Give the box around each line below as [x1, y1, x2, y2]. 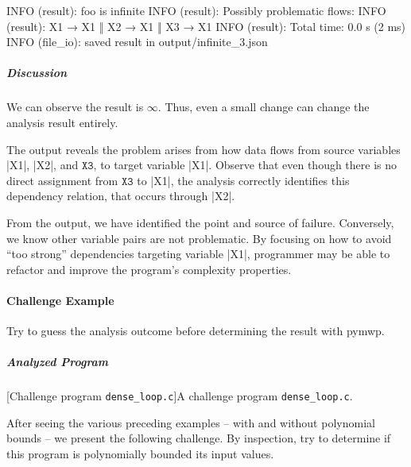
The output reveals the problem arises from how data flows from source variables [6, 141, 401, 157]
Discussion [6, 64, 68, 81]
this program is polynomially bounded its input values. [6, 446, 274, 462]
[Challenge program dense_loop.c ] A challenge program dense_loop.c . [6, 388, 353, 404]
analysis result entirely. [6, 114, 118, 130]
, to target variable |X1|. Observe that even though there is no [93, 156, 397, 173]
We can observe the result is [6, 98, 144, 115]
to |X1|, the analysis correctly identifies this [137, 172, 350, 188]
